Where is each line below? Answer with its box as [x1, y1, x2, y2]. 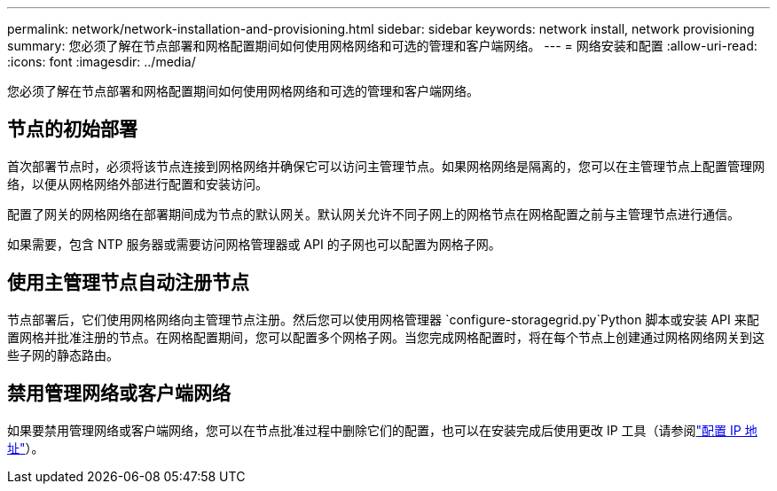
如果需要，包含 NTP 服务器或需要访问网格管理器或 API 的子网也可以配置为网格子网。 [7, 236, 501, 252]
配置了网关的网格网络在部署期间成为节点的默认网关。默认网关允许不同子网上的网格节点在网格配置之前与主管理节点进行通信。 [7, 206, 740, 222]
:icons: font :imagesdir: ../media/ [7, 54, 196, 69]
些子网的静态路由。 [7, 347, 119, 362]
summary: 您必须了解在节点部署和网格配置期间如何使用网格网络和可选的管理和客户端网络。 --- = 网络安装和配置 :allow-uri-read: [7, 38, 757, 53]
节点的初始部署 [7, 118, 137, 141]
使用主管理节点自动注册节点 [7, 271, 249, 294]
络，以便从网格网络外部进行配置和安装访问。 [7, 175, 268, 191]
